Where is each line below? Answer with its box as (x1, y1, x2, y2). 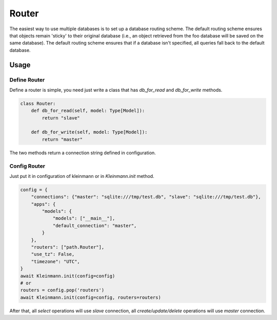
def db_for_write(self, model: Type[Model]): (31, 129, 148, 135)
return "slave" (42, 115, 81, 121)
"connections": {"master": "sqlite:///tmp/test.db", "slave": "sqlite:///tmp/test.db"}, (31, 194, 261, 200)
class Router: (20, 101, 56, 106)
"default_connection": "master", (52, 223, 137, 228)
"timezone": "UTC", (31, 258, 81, 264)
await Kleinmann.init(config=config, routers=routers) (20, 294, 161, 300)
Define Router (9, 76, 45, 83)
